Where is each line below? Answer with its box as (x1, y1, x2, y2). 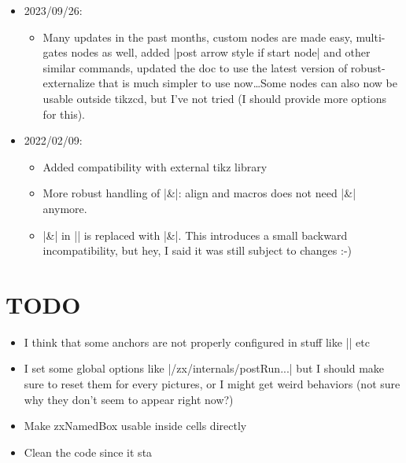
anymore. (42, 200, 87, 216)
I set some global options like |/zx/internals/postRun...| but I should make (24, 360, 385, 377)
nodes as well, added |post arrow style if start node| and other (71, 44, 371, 61)
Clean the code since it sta (24, 443, 153, 460)
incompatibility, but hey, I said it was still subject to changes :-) (42, 242, 352, 259)
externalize (42, 75, 95, 91)
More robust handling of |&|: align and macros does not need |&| (42, 185, 356, 201)
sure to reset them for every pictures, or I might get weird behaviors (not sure (24, 376, 400, 392)
